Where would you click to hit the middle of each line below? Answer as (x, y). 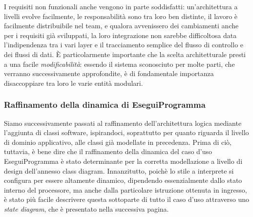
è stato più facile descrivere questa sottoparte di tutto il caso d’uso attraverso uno (126, 199)
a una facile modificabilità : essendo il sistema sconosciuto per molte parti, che (119, 64)
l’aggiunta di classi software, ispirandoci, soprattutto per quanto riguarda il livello (126, 132)
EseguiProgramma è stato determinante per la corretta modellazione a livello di (123, 161)
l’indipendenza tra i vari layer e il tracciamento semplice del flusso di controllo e (124, 45)
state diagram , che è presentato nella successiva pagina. (86, 208)
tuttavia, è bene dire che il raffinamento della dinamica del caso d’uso (108, 151)
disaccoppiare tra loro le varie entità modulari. (74, 83)
